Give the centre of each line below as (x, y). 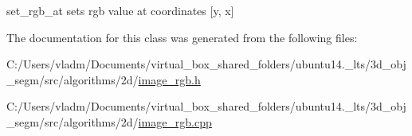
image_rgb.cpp (175, 121)
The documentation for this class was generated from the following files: (182, 37)
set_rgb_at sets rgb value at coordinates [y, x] (120, 10)
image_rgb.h (169, 79)
